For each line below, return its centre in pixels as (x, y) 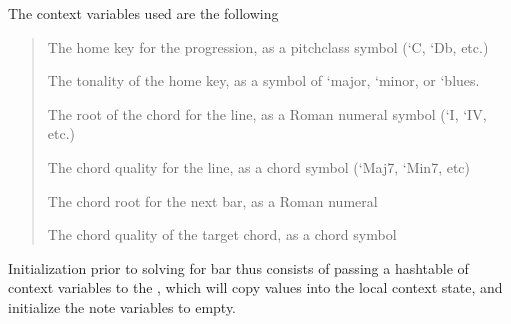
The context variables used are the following (143, 13)
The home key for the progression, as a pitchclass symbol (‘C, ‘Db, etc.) (268, 46)
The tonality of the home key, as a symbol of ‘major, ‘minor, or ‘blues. (263, 80)
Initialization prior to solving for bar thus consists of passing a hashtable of (238, 267)
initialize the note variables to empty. (122, 306)
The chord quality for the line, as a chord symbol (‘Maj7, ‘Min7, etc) (259, 166)
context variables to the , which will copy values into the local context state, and (255, 287)
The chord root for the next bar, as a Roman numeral (212, 200)
